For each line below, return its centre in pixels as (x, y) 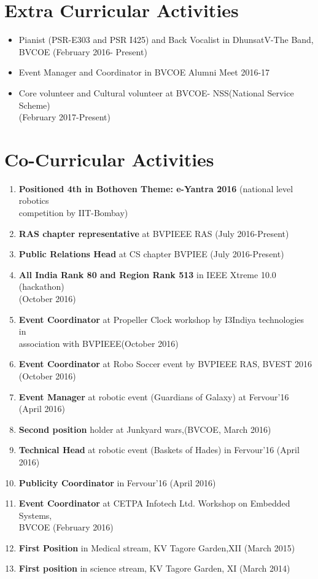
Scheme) (34, 105)
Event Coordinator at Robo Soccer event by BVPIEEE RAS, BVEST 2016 (165, 364)
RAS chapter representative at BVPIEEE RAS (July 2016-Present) (154, 233)
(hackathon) (41, 286)
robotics (34, 200)
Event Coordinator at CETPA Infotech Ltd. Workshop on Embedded (154, 503)
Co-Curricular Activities (109, 159)
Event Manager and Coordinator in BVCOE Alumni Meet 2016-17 (144, 72)
